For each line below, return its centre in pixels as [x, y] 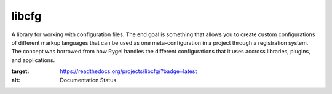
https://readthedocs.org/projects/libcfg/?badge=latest [128, 71]
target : [20, 71]
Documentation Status [88, 80]
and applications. [33, 60]
